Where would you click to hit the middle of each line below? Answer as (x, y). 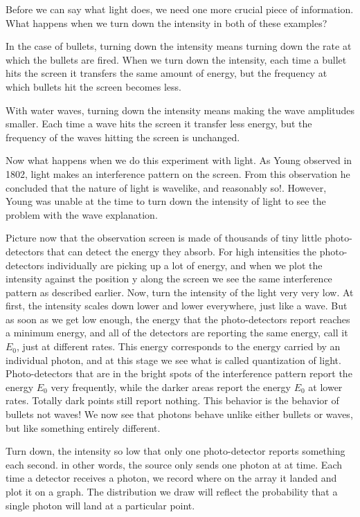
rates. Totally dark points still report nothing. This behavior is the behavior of (172, 400)
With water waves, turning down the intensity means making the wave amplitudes (180, 110)
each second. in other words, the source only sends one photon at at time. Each (174, 464)
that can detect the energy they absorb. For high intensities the (182, 251)
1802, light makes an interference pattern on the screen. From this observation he (178, 173)
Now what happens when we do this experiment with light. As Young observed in (179, 160)
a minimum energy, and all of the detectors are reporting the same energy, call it (177, 333)
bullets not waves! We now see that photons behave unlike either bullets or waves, (179, 414)
